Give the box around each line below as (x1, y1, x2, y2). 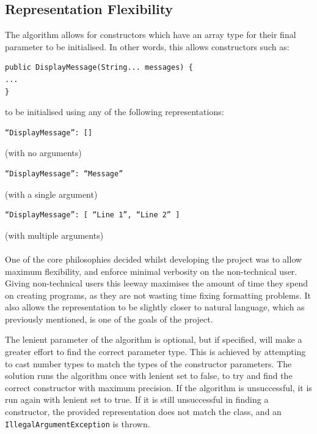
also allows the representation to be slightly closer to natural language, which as (5, 301, 305, 313)
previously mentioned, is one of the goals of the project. (5, 312, 213, 325)
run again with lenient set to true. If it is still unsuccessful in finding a (5, 393, 269, 406)
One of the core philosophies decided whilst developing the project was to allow (5, 252, 302, 265)
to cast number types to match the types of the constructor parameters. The (5, 357, 292, 370)
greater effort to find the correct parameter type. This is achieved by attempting (5, 345, 306, 358)
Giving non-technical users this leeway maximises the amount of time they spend (5, 277, 308, 290)
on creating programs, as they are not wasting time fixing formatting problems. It (5, 288, 312, 301)
